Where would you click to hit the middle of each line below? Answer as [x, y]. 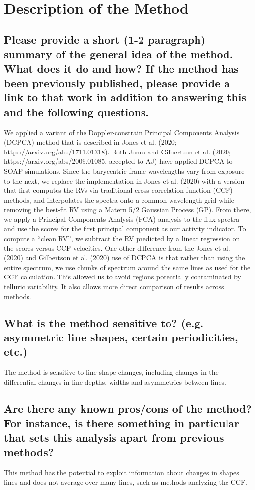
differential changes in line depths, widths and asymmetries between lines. [115, 382]
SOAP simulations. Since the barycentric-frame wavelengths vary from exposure [124, 170]
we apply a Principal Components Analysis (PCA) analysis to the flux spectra [122, 219]
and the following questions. [77, 111]
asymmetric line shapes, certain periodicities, [121, 337]
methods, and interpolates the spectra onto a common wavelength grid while [119, 199]
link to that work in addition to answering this [125, 97]
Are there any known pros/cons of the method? [128, 408]
